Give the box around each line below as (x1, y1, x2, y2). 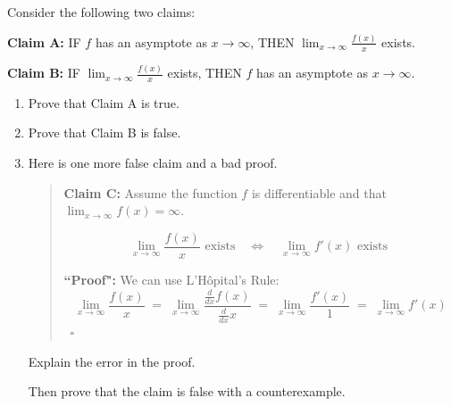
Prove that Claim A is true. (28, 93, 180, 112)
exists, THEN (167, 63, 242, 82)
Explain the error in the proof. (28, 352, 196, 370)
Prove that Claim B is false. (28, 123, 181, 142)
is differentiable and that (251, 183, 387, 202)
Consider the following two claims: (7, 3, 196, 21)
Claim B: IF (7, 63, 80, 82)
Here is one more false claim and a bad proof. (28, 153, 278, 172)
